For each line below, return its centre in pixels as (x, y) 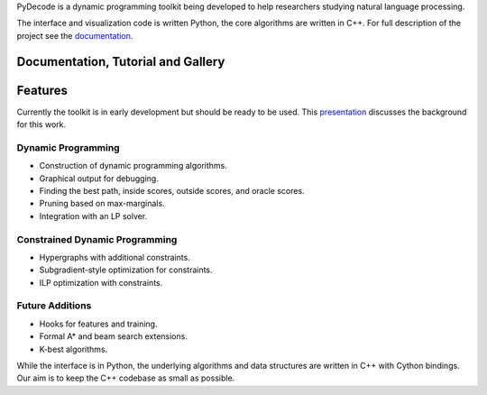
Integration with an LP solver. (93, 216)
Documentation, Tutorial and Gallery (121, 62)
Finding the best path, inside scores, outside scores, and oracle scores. (172, 191)
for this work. (41, 124)
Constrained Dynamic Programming (97, 239)
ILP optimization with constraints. (101, 282)
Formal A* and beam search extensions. (114, 336)
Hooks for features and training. (98, 324)
